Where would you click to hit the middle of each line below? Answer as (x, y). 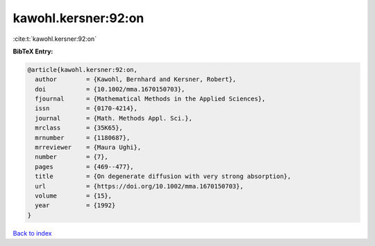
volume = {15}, (74, 196)
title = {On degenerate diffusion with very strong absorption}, (163, 176)
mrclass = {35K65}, (79, 128)
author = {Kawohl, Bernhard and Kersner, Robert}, (136, 79)
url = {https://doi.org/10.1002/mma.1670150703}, (139, 186)
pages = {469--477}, (85, 167)
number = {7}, (72, 157)
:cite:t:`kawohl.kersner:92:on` (55, 39)
